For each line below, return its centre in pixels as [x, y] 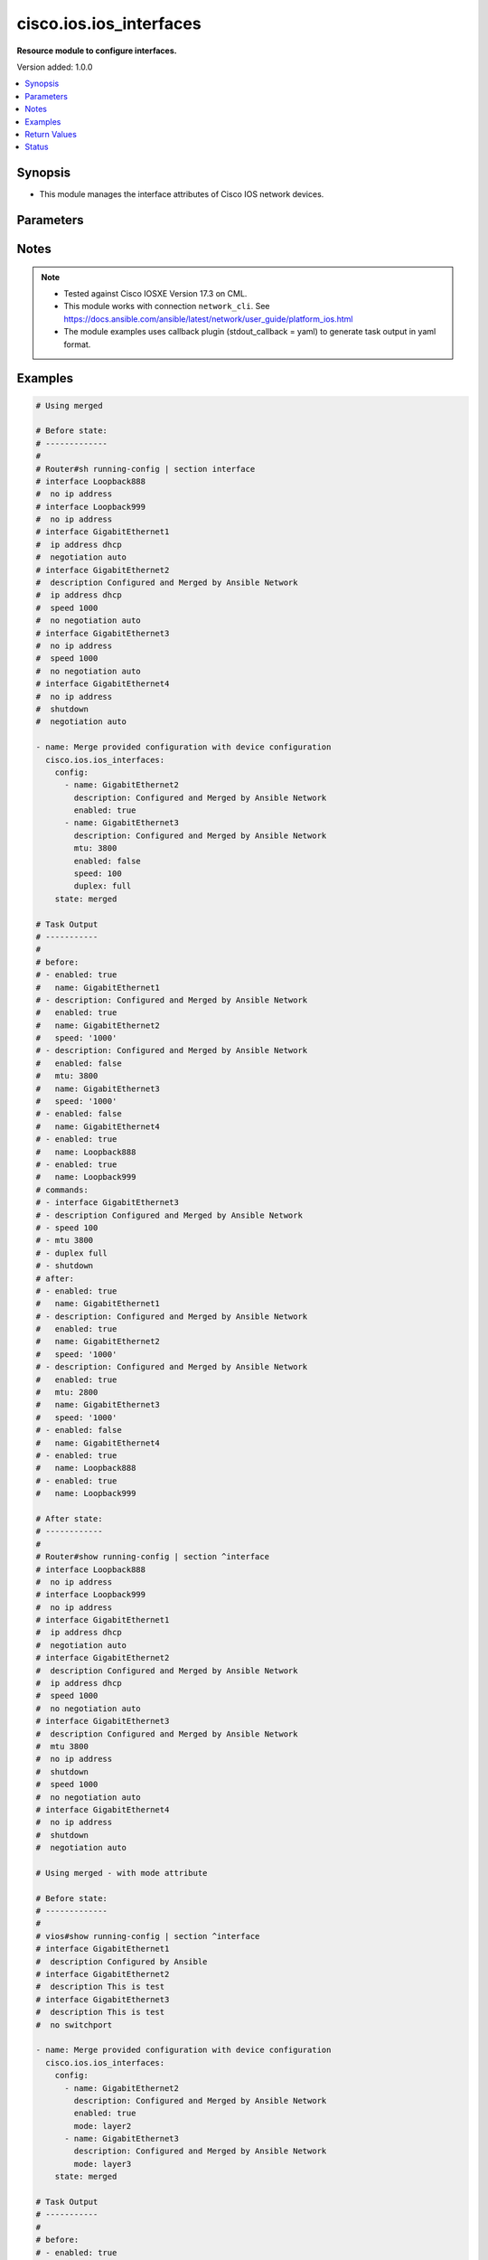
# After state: [69, 1518]
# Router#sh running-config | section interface [145, 469]
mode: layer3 [103, 2164]
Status [37, 147]
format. [77, 344]
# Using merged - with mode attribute [122, 1873]
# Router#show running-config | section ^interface [153, 1557]
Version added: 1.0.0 [55, 67]
